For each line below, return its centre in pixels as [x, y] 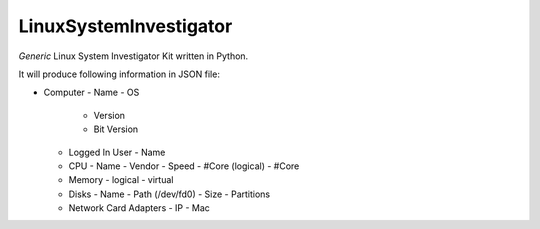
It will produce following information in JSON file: [119, 74]
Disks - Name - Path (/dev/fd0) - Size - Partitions [169, 194]
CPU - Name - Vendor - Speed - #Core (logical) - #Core [184, 166]
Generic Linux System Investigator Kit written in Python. [133, 56]
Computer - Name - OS [91, 92]
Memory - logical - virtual [121, 180]
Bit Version [116, 129]
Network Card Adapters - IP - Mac [139, 208]
